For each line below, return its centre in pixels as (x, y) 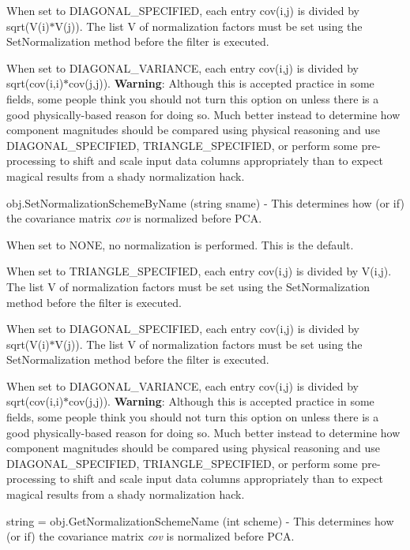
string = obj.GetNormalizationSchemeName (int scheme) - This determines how (200, 520)
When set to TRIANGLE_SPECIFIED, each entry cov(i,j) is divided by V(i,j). (199, 271)
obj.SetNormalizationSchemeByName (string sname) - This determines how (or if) (205, 202)
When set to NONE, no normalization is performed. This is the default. (180, 244)
